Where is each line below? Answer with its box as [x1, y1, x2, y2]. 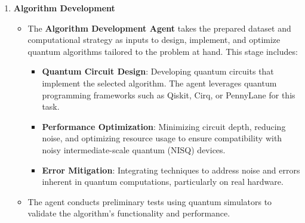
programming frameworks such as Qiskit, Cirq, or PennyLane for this [42, 88, 295, 101]
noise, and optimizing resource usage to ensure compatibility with [42, 132, 282, 144]
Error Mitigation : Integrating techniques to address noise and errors [42, 163, 300, 176]
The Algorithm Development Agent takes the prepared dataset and [27, 21, 291, 34]
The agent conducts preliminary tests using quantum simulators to [27, 195, 272, 207]
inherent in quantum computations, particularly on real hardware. [42, 175, 284, 188]
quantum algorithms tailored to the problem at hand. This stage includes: [27, 45, 298, 57]
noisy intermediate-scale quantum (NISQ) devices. [42, 143, 226, 156]
